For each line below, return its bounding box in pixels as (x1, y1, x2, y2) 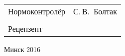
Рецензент (8, 23, 42, 34)
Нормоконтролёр (8, 5, 66, 17)
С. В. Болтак (73, 5, 117, 17)
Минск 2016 (4, 44, 41, 54)
